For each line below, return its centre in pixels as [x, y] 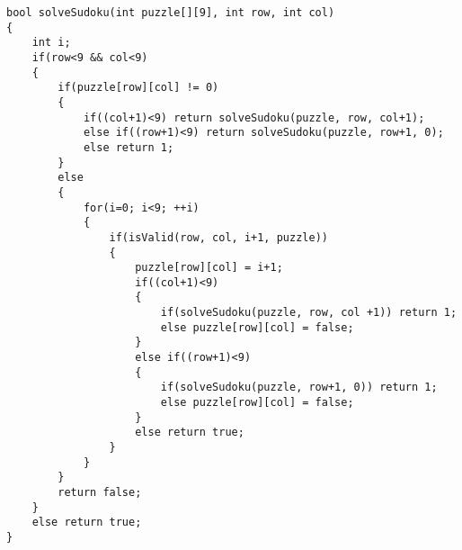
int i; [51, 43]
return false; [100, 492]
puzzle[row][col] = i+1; [209, 268]
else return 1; [129, 147]
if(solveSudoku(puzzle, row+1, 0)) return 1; [299, 388]
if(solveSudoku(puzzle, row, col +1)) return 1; [309, 313]
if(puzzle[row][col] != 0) [138, 88]
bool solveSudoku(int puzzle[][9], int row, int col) [171, 13]
